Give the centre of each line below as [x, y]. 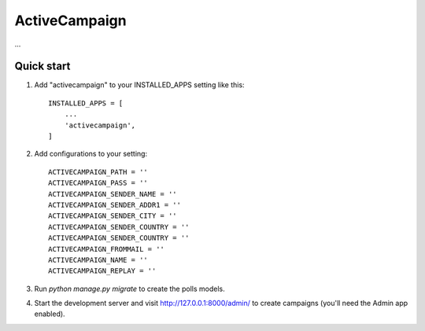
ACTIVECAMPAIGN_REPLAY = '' [102, 271]
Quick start [42, 66]
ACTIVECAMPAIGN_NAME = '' [98, 260]
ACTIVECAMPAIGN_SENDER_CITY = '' [113, 216]
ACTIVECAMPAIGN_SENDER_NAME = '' [113, 194]
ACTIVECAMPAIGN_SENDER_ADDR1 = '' [115, 205]
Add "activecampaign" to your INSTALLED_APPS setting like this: [139, 85]
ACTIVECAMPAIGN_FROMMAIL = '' [107, 249]
